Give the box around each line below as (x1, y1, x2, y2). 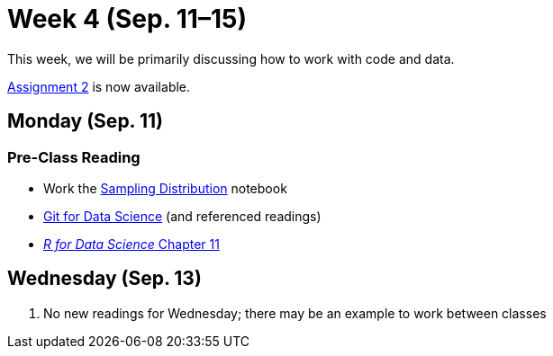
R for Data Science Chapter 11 (43, 236, 220, 252)
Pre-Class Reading (7, 147, 141, 166)
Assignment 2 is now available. (7, 78, 191, 94)
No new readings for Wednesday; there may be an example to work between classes (43, 305, 547, 321)
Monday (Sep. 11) (7, 110, 163, 133)
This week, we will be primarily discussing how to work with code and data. (7, 50, 455, 67)
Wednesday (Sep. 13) (7, 267, 202, 290)
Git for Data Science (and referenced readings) (43, 208, 322, 224)
